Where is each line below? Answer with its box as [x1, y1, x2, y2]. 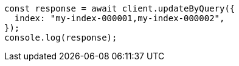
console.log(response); [4, 33, 117, 42]
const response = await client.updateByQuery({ [4, 4, 235, 13]
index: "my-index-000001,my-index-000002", [14, 13, 225, 23]
